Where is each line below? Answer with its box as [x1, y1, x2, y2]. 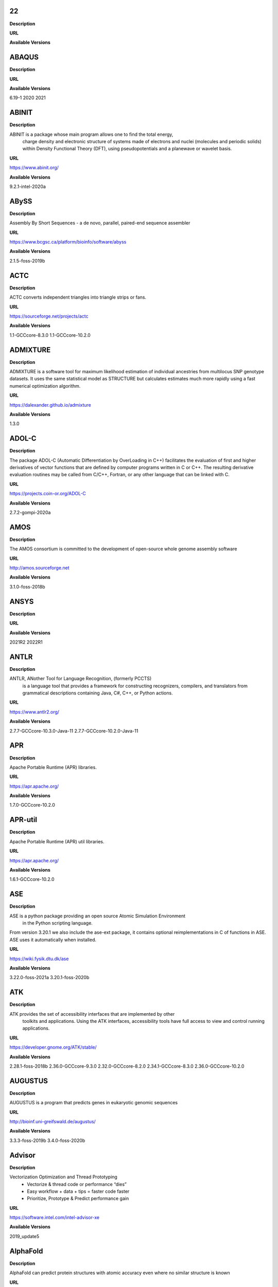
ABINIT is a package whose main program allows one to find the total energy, [9, 131, 173, 137]
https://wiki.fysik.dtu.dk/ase [9, 955, 69, 962]
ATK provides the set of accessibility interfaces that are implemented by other [9, 1011, 175, 1017]
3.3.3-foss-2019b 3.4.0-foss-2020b [9, 1137, 85, 1143]
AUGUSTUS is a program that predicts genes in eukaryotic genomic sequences [9, 1100, 178, 1106]
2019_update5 [9, 1233, 40, 1239]
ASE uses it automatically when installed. [9, 936, 97, 943]
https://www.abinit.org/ [9, 165, 59, 171]
